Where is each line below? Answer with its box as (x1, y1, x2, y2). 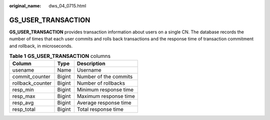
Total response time (76, 106, 123, 113)
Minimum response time (76, 86, 134, 93)
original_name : (9, 3, 41, 8)
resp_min (12, 86, 34, 93)
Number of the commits (76, 73, 133, 80)
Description (76, 60, 105, 67)
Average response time (76, 100, 132, 107)
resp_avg (12, 100, 34, 107)
